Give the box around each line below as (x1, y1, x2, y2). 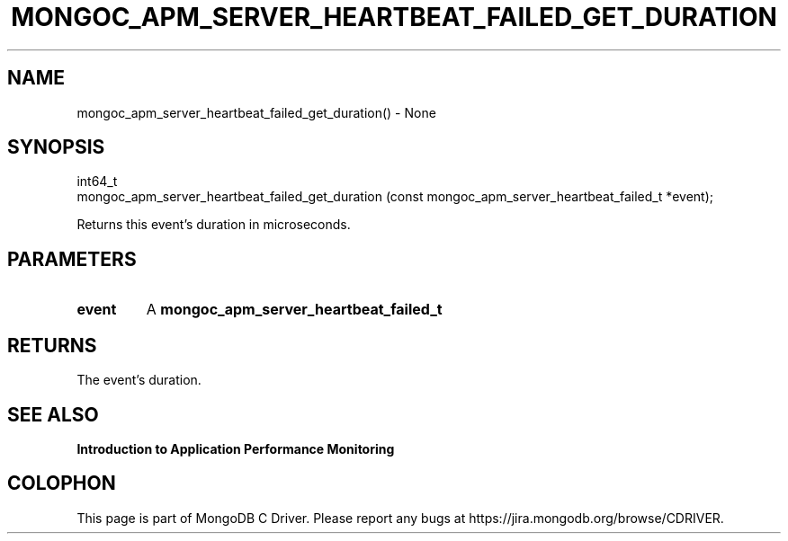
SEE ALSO (7, 403, 99, 426)
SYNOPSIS (7, 136, 105, 159)
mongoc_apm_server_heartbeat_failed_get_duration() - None (76, 104, 436, 120)
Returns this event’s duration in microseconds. (76, 217, 351, 233)
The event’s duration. (76, 372, 201, 388)
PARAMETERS (7, 247, 137, 270)
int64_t (76, 173, 118, 190)
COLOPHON (7, 472, 116, 495)
